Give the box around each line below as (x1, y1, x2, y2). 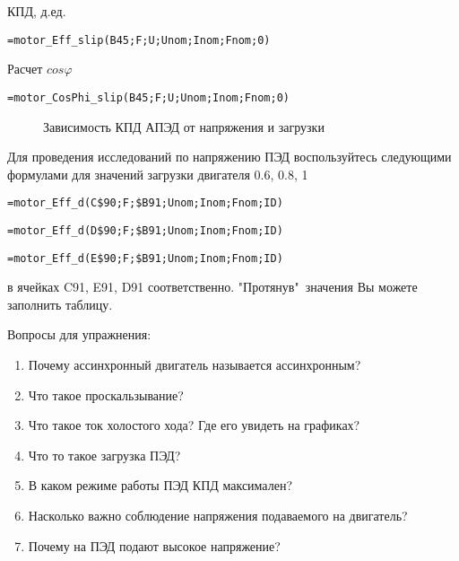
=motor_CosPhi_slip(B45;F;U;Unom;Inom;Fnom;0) (7, 91, 290, 104)
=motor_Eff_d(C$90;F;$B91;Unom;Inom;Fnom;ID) (7, 197, 283, 210)
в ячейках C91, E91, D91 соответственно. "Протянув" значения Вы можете (7, 277, 418, 296)
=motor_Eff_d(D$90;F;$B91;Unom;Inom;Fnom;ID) (7, 224, 283, 237)
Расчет (7, 59, 43, 78)
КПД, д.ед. (7, 2, 66, 20)
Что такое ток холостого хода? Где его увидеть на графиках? (28, 416, 360, 434)
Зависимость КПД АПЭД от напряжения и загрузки (43, 117, 325, 136)
